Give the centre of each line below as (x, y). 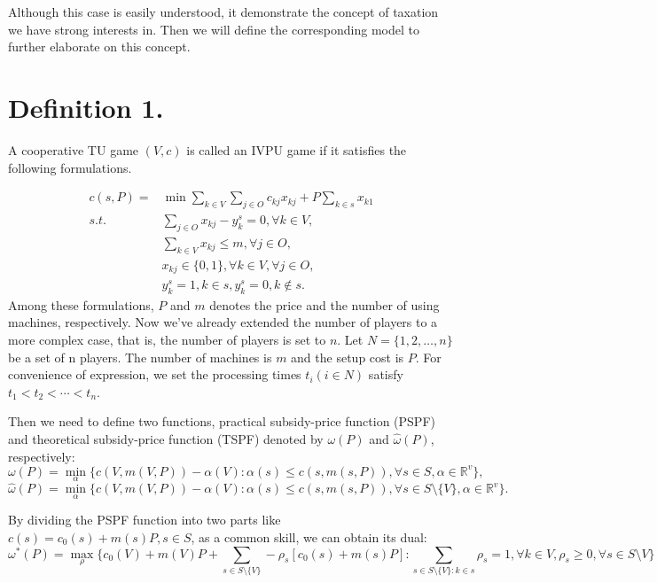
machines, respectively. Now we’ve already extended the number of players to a (223, 322)
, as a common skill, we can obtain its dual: (309, 536)
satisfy (386, 374)
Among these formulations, (81, 304)
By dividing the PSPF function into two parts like (145, 520)
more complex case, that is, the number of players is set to (167, 340)
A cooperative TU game (74, 149)
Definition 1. (86, 107)
